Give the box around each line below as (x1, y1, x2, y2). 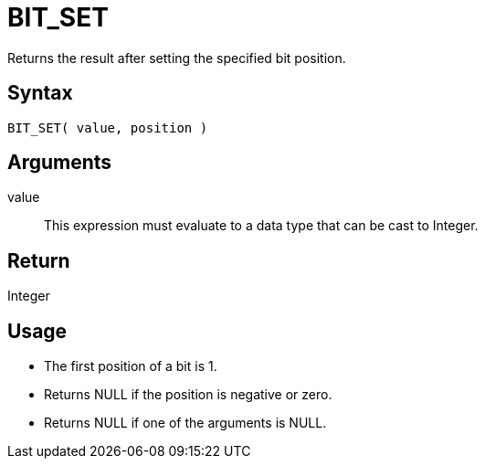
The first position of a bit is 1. (44, 358, 217, 375)
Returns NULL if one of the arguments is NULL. (44, 415, 327, 431)
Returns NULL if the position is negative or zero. (44, 387, 332, 403)
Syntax (7, 81, 73, 105)
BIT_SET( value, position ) (7, 120, 208, 135)
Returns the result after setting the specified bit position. (7, 49, 346, 66)
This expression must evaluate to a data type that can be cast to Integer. (44, 217, 479, 234)
